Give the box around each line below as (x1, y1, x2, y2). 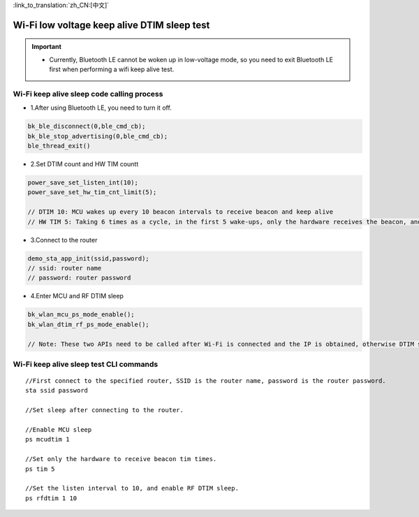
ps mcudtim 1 (25, 435, 70, 444)
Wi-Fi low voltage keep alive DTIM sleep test (13, 19, 210, 31)
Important (31, 43, 62, 51)
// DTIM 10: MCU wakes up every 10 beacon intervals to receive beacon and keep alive (27, 208, 334, 216)
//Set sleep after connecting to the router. (25, 406, 184, 414)
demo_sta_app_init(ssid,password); (27, 254, 149, 262)
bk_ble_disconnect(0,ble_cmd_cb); (27, 122, 146, 131)
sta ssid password (25, 386, 89, 395)
